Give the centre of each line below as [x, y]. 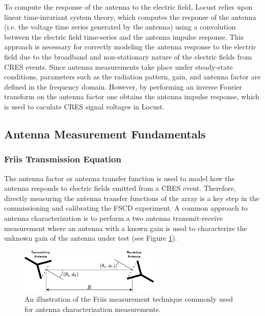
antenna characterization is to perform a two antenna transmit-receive [114, 218]
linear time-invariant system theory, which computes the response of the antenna [130, 17]
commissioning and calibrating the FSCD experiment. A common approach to [126, 208]
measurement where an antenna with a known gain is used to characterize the [126, 228]
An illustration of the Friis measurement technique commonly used [129, 299]
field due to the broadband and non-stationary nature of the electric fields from [128, 56]
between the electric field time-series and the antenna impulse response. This [124, 36]
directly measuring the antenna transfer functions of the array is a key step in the [132, 198]
